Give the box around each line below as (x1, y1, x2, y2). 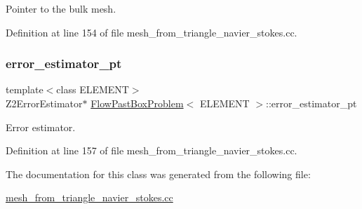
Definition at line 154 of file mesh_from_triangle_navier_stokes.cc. (6, 25, 297, 39)
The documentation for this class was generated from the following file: (6, 166, 311, 181)
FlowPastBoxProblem (90, 96, 184, 110)
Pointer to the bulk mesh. (6, 1, 116, 15)
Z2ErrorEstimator (6, 96, 83, 110)
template (6, 82, 43, 97)
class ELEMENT (56, 82, 129, 97)
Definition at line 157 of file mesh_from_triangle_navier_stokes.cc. (6, 143, 297, 158)
